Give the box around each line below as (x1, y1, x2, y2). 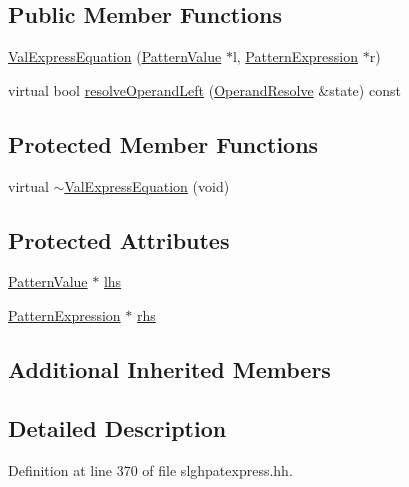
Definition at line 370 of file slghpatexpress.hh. (8, 459, 293, 480)
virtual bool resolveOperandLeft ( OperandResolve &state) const (8, 79, 401, 100)
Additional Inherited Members (8, 353, 331, 384)
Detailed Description (8, 412, 227, 443)
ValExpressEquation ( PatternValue (8, 46, 222, 67)
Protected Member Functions (8, 128, 319, 159)
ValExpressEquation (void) (64, 175, 230, 196)
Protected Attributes (8, 224, 230, 255)
